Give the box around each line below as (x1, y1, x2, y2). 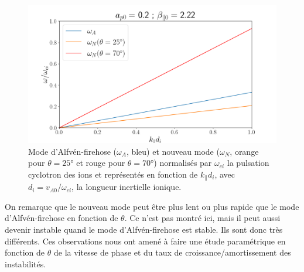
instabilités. (5, 257, 46, 270)
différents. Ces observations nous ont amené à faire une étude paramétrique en (5, 234, 286, 247)
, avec (214, 168, 235, 180)
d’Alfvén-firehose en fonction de (5, 212, 118, 224)
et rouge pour (76, 157, 125, 169)
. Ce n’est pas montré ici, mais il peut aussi (124, 212, 281, 224)
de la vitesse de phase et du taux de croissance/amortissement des (53, 246, 291, 259)
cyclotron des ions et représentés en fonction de (28, 168, 198, 180)
